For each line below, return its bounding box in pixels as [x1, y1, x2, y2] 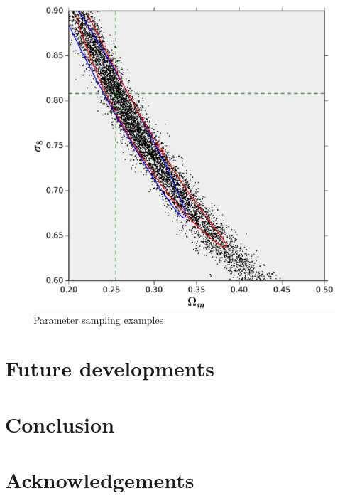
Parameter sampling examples [33, 312, 164, 327]
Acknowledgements [5, 465, 194, 494]
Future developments [5, 354, 214, 383]
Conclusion [5, 409, 115, 438]
